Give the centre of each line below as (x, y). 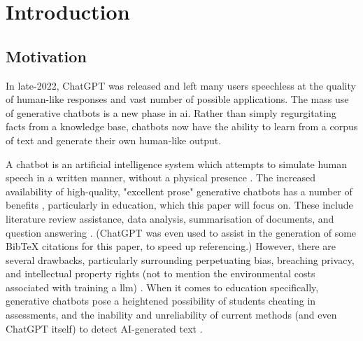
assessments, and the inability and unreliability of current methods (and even (171, 315)
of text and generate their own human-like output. (114, 140)
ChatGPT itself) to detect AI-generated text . (104, 328)
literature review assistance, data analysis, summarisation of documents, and (170, 218)
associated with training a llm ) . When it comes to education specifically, (162, 287)
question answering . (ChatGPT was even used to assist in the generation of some (181, 232)
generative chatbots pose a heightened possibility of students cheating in (161, 301)
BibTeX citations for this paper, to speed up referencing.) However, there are (171, 246)
